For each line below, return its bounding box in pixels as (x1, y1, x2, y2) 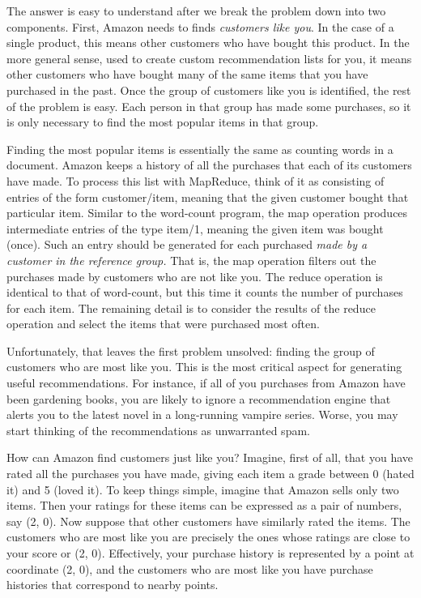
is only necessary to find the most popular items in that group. (6, 113, 319, 130)
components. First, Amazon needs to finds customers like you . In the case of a (6, 18, 394, 35)
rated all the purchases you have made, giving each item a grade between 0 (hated (6, 465, 415, 482)
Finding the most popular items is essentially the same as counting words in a (6, 140, 393, 157)
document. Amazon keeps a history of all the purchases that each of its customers (6, 156, 412, 173)
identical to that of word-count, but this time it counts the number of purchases (6, 284, 403, 301)
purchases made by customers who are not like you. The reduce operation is (6, 267, 383, 284)
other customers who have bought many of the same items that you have (6, 66, 368, 83)
